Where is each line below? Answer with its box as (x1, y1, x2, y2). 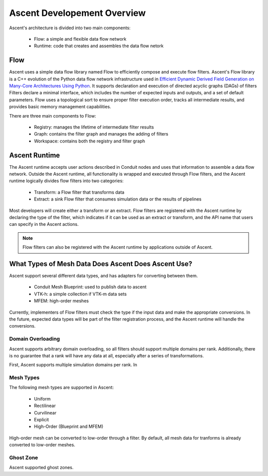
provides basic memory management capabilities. (9, 104, 111, 110)
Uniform (34, 396, 51, 402)
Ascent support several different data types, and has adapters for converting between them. (9, 273, 198, 279)
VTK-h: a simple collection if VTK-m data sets (34, 291, 127, 297)
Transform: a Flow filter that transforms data (34, 189, 125, 195)
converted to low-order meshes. (9, 442, 75, 448)
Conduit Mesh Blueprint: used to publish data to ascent (34, 284, 147, 290)
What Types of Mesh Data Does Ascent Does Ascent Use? (9, 260, 193, 268)
